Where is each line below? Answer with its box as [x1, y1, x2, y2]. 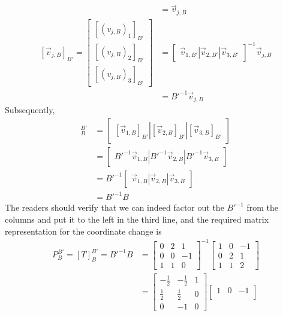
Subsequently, [5, 104, 55, 116]
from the [246, 201, 279, 214]
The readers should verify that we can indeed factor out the [5, 201, 224, 214]
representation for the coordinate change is [5, 224, 162, 237]
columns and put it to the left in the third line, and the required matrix [5, 213, 269, 226]
